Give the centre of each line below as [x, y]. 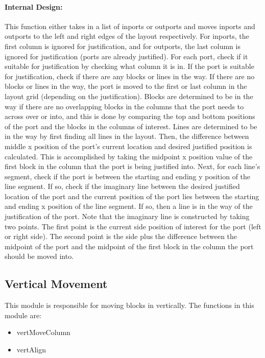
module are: [23, 315]
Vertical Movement [56, 284]
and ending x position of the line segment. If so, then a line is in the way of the [129, 206]
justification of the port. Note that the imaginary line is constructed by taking [127, 216]
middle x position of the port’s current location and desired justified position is [128, 146]
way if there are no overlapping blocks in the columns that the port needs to [124, 106]
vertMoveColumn [43, 332]
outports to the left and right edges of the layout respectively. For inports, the [127, 36]
